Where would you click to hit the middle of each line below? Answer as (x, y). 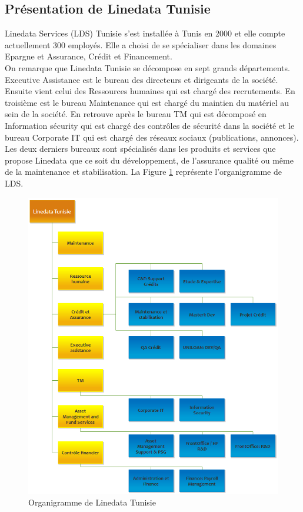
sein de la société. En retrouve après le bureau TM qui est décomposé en (136, 114)
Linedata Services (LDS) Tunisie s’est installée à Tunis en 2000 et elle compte (145, 33)
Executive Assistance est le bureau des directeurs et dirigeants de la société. (141, 79)
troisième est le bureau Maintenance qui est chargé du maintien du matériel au (147, 102)
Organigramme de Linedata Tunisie (92, 502)
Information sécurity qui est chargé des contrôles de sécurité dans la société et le (150, 125)
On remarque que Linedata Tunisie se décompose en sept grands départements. (147, 67)
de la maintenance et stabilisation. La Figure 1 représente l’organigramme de (143, 172)
